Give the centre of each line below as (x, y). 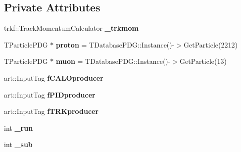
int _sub (18, 144)
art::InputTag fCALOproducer (54, 77)
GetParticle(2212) (211, 44)
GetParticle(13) (203, 61)
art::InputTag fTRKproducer (51, 111)
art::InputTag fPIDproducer (50, 94)
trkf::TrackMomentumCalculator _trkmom (71, 28)
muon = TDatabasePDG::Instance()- (113, 61)
